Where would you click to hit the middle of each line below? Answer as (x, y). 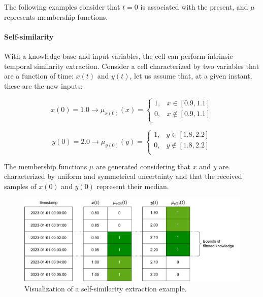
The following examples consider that (62, 7)
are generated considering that (143, 166)
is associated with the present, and (194, 7)
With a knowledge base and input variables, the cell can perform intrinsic (119, 55)
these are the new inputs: (43, 85)
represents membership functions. (56, 16)
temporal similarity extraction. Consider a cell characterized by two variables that (132, 66)
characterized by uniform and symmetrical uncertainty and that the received (123, 176)
